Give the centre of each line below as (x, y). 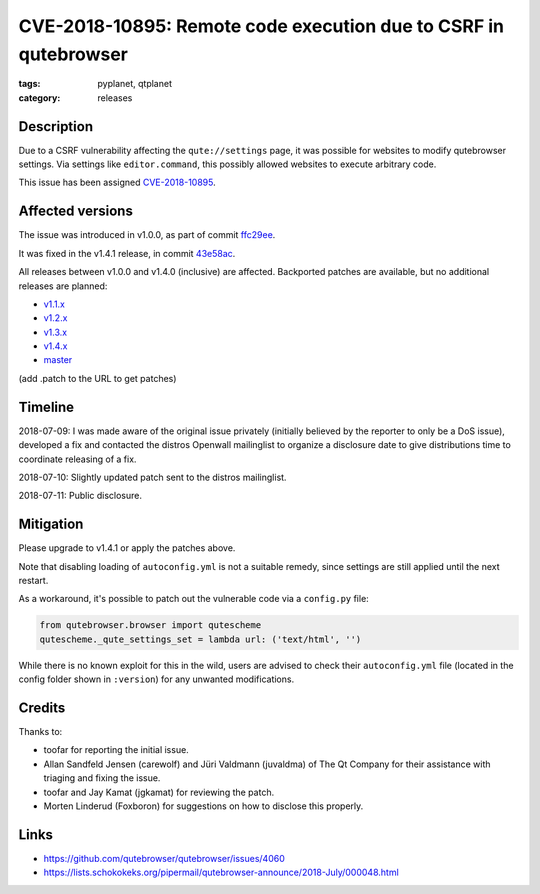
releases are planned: (63, 286)
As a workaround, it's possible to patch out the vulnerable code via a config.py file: (193, 599)
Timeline (46, 406)
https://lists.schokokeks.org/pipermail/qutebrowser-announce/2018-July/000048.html (221, 872)
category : (39, 97)
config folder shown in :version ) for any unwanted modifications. (156, 679)
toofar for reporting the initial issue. (116, 750)
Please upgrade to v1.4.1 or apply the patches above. (127, 548)
